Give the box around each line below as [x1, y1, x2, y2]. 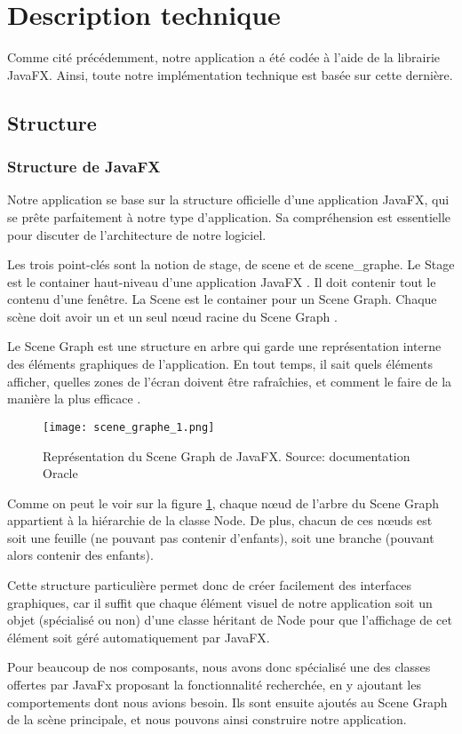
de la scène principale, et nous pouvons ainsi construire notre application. [7, 710, 407, 729]
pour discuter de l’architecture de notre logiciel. [7, 225, 267, 243]
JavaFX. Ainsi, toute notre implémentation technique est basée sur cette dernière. [7, 65, 453, 84]
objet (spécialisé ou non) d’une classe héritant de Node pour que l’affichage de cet [7, 610, 452, 629]
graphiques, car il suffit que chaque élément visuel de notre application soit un [7, 593, 433, 611]
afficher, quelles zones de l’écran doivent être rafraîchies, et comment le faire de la [7, 371, 452, 390]
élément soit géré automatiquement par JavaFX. [7, 627, 270, 646]
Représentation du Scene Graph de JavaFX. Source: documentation [43, 446, 410, 465]
